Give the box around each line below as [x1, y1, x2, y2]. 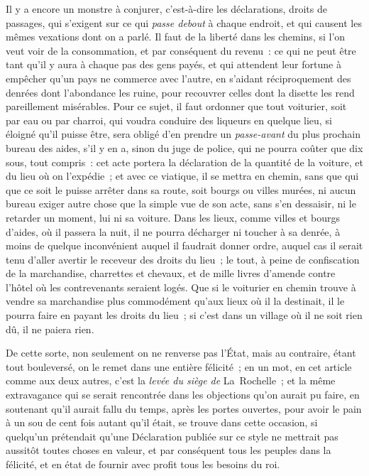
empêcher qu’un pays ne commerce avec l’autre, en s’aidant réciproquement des [6, 70, 351, 85]
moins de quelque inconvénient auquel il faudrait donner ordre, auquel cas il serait [6, 238, 363, 253]
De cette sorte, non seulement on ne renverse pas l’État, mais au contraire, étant [6, 345, 356, 360]
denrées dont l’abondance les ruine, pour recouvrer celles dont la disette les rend [6, 85, 355, 99]
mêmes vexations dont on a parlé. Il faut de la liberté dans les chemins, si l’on [6, 29, 346, 44]
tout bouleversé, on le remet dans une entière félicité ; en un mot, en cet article [6, 359, 352, 374]
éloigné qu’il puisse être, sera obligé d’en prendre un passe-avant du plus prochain [6, 126, 361, 141]
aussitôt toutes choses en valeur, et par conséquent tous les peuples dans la [6, 443, 331, 458]
